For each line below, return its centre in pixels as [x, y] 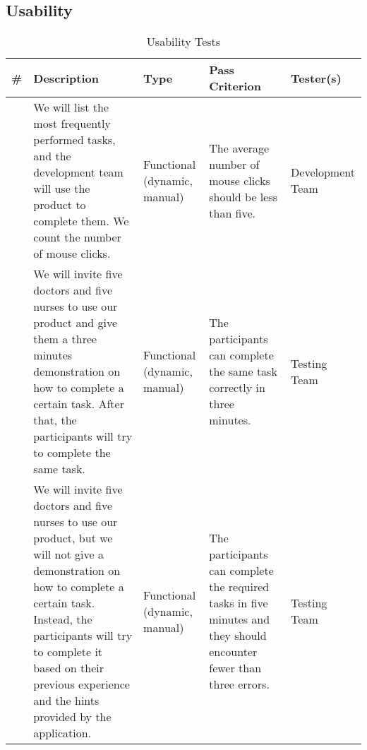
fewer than [235, 668]
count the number [77, 237]
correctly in [237, 388]
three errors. [239, 684]
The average [239, 148]
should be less [243, 196]
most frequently [72, 124]
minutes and [240, 619]
